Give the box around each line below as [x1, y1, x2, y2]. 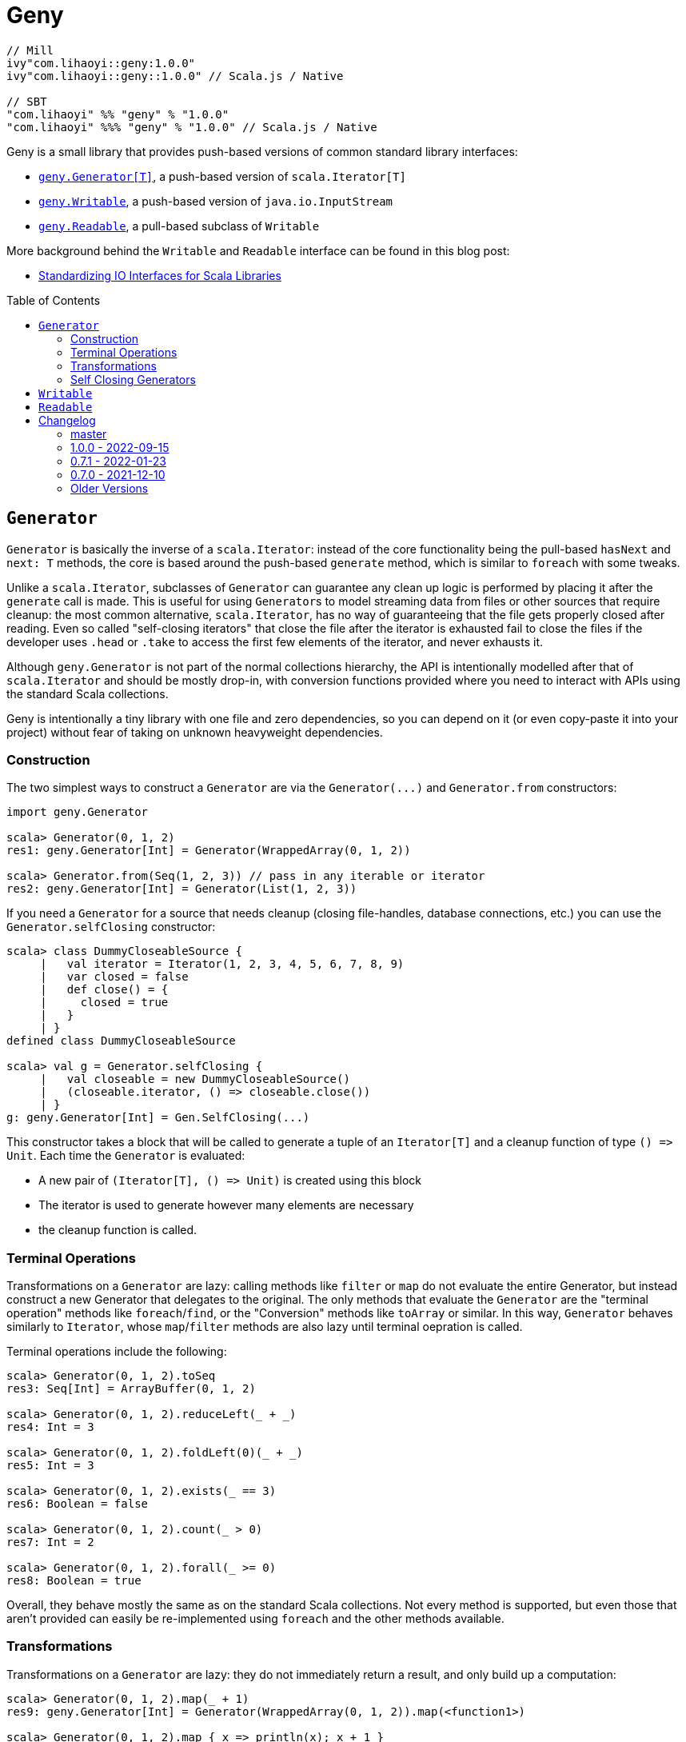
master [70, 426, 107, 441]
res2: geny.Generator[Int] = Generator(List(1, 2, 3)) [6, 882, 357, 896]
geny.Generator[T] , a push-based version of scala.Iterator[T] [38, 169, 406, 183]
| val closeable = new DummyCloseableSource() [40, 1073, 350, 1086]
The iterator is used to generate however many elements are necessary [38, 1198, 414, 1213]
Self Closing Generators [70, 372, 196, 386]
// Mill [6, 43, 54, 57]
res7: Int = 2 [6, 1536, 94, 1549]
